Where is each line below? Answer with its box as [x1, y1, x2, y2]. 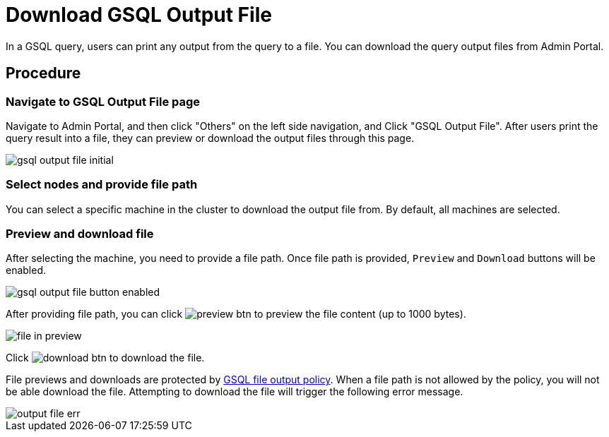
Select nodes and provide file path [6, 177, 198, 192]
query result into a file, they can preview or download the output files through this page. [6, 131, 415, 144]
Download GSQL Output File [6, 3, 272, 27]
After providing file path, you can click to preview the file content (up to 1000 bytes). [6, 308, 466, 321]
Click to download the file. [6, 352, 205, 364]
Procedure [6, 64, 81, 83]
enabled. [6, 264, 47, 277]
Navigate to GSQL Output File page [6, 94, 201, 109]
